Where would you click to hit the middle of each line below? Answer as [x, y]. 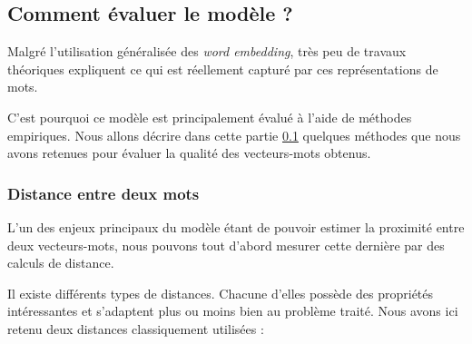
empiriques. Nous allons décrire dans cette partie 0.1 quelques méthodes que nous [234, 135]
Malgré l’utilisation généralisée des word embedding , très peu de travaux [207, 51]
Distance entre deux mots [103, 193]
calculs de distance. [61, 263]
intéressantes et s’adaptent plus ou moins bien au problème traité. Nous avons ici [233, 311]
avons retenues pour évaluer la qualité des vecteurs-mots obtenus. [189, 153]
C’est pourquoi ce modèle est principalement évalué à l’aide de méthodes [210, 117]
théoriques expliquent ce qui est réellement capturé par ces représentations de [223, 69]
